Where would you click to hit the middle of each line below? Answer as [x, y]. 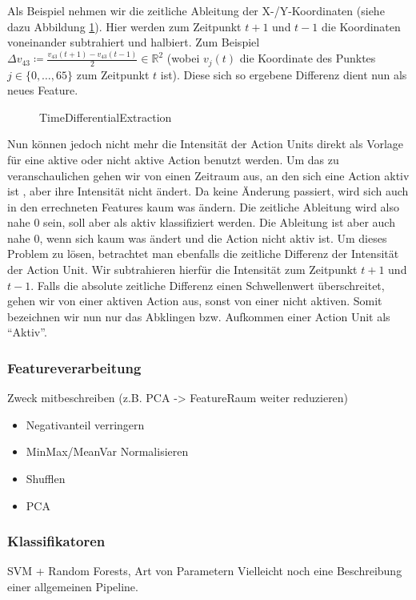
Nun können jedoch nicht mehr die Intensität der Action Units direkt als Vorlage [206, 144]
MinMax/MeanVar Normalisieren [107, 451]
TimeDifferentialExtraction [106, 117]
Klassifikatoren [56, 541]
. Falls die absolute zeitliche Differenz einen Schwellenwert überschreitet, [208, 285]
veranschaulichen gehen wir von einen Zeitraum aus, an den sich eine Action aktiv [208, 175]
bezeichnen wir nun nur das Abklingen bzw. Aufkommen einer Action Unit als [199, 316]
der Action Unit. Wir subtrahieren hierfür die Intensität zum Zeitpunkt [182, 270]
